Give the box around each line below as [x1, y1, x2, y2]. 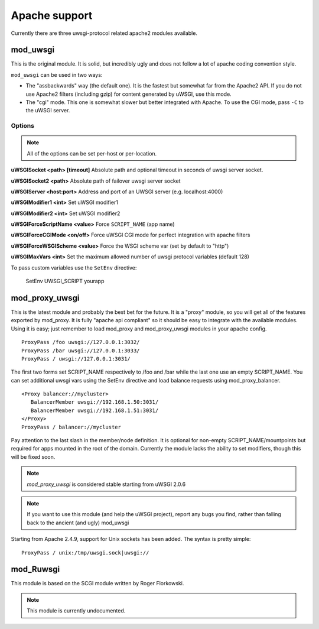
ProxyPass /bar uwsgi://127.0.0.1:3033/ [21, 347, 140, 354]
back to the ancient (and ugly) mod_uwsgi [27, 519, 129, 526]
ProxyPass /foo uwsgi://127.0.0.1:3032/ [21, 339, 140, 346]
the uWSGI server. [25, 107, 70, 114]
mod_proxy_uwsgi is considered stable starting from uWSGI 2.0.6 [27, 481, 186, 488]
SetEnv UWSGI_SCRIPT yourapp [25, 278, 105, 285]
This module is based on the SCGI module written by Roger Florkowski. [11, 580, 184, 587]
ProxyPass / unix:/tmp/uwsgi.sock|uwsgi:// [21, 549, 149, 556]
